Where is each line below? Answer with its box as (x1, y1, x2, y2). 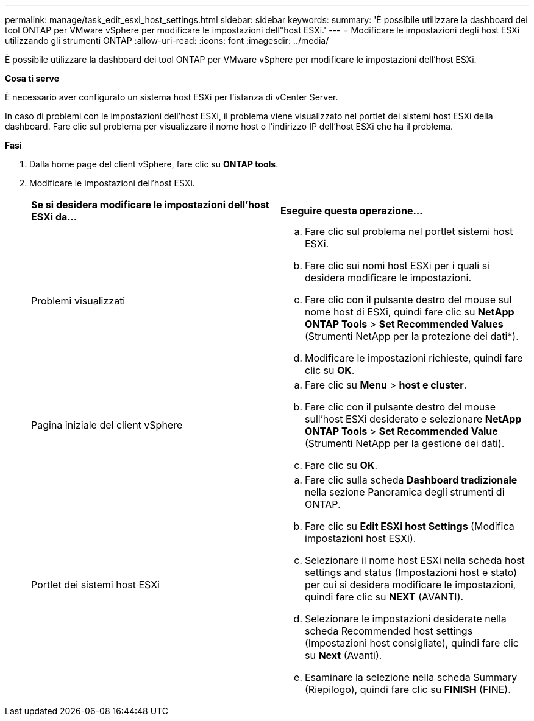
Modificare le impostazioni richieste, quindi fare (305, 352, 523, 364)
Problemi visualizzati (31, 295, 126, 307)
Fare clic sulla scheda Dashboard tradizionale (305, 474, 518, 486)
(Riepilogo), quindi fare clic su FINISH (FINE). (305, 683, 511, 695)
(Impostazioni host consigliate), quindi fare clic (305, 637, 519, 649)
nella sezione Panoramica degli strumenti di (305, 486, 505, 498)
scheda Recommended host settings (305, 625, 473, 637)
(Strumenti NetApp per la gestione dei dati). (305, 437, 505, 449)
